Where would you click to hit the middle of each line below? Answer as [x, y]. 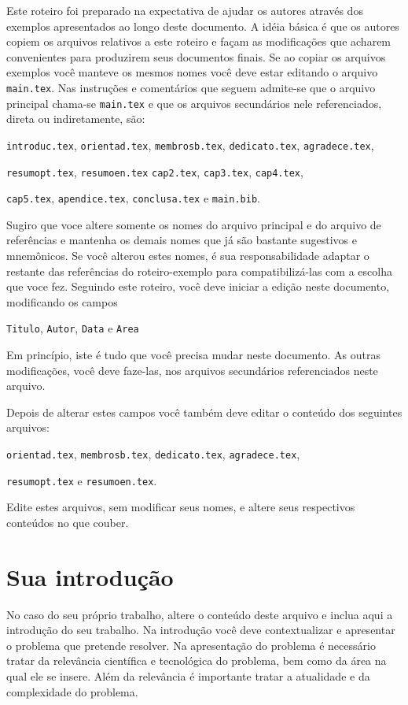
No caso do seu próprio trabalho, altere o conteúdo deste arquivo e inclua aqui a [200, 614]
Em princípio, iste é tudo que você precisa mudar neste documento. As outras [193, 355]
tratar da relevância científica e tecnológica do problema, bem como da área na [197, 660]
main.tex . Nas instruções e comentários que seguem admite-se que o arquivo [191, 87]
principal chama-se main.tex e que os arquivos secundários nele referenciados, [194, 103]
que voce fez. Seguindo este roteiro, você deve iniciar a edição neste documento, [198, 286]
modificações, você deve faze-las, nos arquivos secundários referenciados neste [192, 370]
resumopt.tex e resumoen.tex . [82, 480]
